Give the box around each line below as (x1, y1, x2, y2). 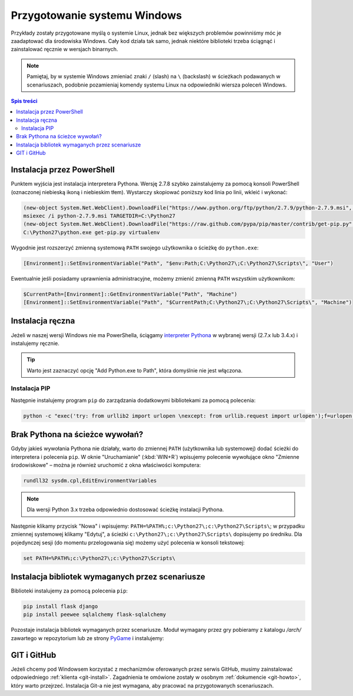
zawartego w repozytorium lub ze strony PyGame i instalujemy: (11, 634, 164, 641)
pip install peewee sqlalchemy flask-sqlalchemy (23, 611, 166, 618)
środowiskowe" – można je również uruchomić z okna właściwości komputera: (11, 462, 201, 469)
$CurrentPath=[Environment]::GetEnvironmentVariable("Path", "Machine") (23, 291, 238, 297)
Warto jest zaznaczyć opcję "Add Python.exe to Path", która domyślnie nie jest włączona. (26, 367, 243, 374)
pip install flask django (23, 603, 98, 610)
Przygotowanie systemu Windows (11, 9, 182, 22)
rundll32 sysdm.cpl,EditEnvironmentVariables (23, 477, 157, 484)
